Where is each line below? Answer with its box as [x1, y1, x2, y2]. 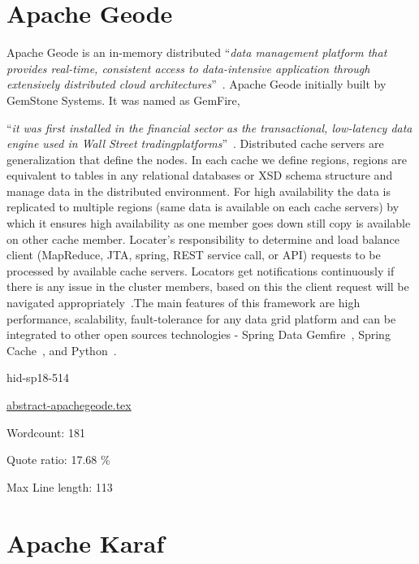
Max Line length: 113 [6, 478, 113, 495]
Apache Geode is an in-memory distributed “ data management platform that [6, 44, 387, 61]
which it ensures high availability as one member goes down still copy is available [6, 215, 411, 232]
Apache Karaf [6, 526, 165, 559]
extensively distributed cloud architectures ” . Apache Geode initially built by [6, 76, 387, 93]
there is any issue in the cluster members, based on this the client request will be [6, 278, 409, 295]
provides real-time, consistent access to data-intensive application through [6, 59, 370, 76]
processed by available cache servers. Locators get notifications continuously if [6, 262, 395, 279]
